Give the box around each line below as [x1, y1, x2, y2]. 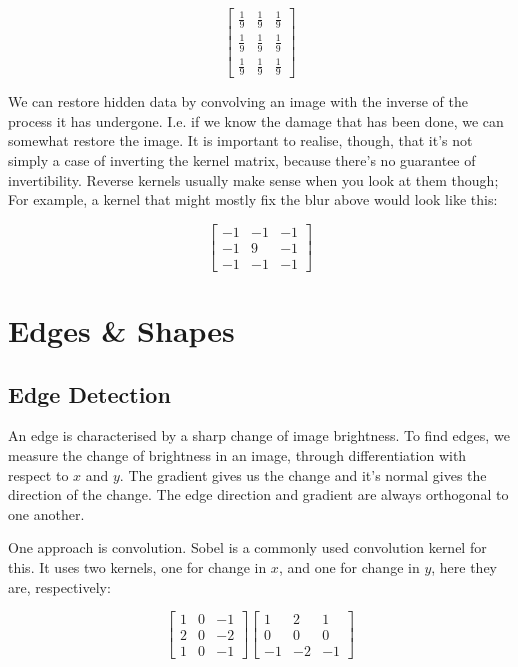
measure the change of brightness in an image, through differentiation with [8, 444, 467, 465]
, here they [431, 556, 498, 577]
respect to [8, 464, 69, 485]
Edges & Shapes [8, 309, 235, 350]
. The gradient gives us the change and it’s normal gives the [119, 464, 487, 485]
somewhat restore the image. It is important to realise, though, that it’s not [8, 130, 473, 151]
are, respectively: [8, 576, 111, 597]
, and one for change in [278, 556, 420, 577]
